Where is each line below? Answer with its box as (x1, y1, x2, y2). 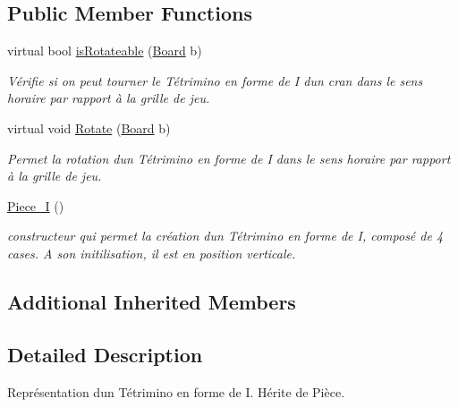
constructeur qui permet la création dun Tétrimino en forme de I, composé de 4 (7, 226, 444, 245)
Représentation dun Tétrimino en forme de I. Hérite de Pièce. (7, 382, 345, 401)
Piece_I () (7, 196, 64, 215)
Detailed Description (7, 340, 203, 368)
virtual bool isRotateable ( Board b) (7, 41, 202, 60)
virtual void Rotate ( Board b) (7, 118, 171, 137)
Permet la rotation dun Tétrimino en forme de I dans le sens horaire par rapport (7, 148, 451, 167)
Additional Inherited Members (7, 287, 296, 315)
